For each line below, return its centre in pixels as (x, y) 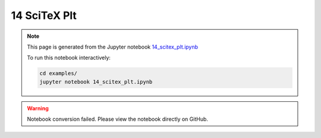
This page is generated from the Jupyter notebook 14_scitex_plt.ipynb (113, 47)
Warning (38, 108)
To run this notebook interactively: (69, 58)
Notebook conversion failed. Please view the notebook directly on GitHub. (117, 119)
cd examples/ (58, 73)
